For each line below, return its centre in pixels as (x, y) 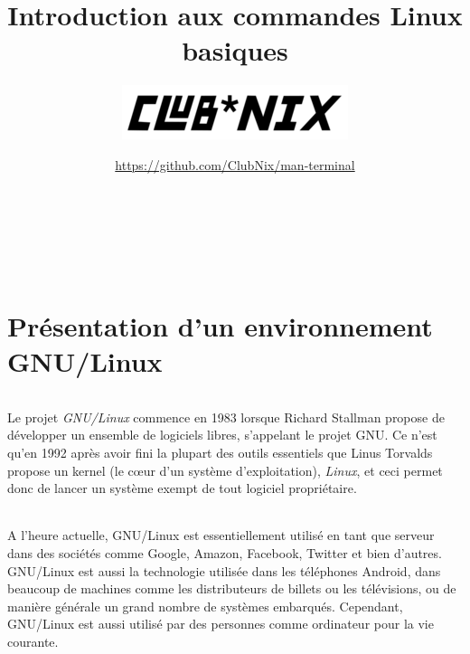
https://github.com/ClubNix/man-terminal (235, 164)
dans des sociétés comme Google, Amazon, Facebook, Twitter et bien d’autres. (225, 553)
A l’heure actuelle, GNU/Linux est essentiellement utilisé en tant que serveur (221, 535)
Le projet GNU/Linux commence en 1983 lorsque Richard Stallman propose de (226, 417)
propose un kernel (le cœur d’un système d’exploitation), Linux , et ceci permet (225, 470)
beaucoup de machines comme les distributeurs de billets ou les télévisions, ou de (232, 588)
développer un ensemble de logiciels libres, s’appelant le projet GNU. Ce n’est (222, 435)
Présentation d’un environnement (220, 325)
